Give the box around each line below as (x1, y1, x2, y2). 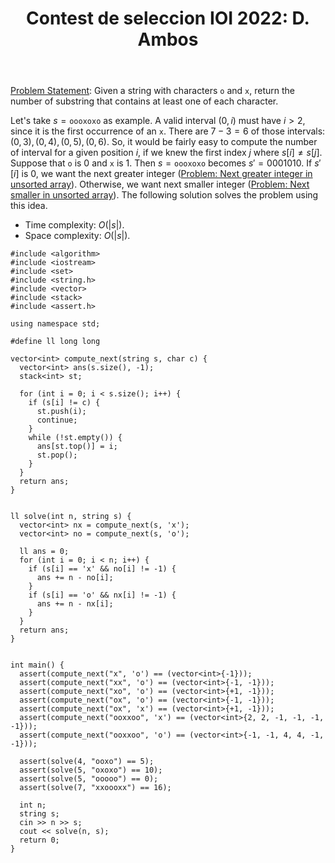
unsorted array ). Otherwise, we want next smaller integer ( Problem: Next (10, 178, 310, 191)
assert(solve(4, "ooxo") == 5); (19, 757, 155, 767)
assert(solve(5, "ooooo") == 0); (19, 774, 159, 784)
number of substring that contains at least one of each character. (10, 95, 279, 107)
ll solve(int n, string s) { (10, 512, 132, 522)
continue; (36, 415, 78, 426)
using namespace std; (10, 319, 101, 329)
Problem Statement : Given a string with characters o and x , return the (10, 85, 296, 97)
